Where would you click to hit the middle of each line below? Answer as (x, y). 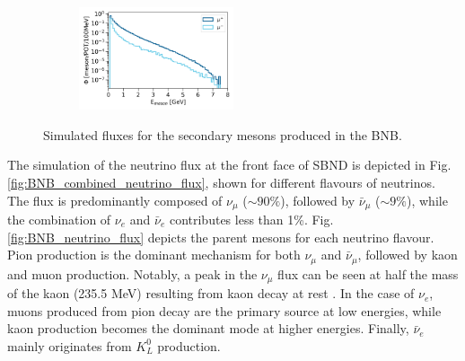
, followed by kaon (408, 255)
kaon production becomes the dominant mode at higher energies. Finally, (208, 328)
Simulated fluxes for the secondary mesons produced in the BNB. (223, 134)
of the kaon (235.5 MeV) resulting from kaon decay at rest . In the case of (211, 293)
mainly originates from (70, 345)
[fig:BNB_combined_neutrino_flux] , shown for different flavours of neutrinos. (221, 182)
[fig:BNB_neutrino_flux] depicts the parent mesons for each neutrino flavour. (221, 237)
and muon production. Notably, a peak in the (132, 273)
